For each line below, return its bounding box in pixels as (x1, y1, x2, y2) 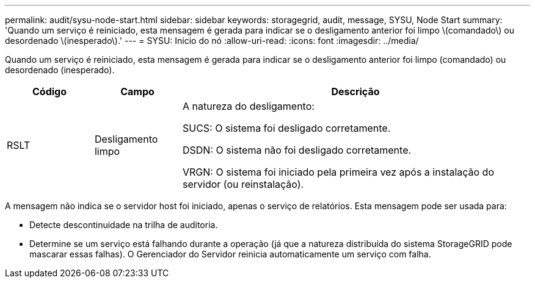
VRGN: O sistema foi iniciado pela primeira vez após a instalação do (182, 166, 494, 178)
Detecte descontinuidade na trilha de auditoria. (29, 220, 218, 230)
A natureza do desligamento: (182, 100, 315, 112)
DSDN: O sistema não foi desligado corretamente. (182, 144, 412, 156)
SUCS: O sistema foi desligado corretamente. (182, 122, 391, 134)
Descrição (331, 85, 380, 98)
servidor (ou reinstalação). (182, 178, 304, 190)
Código (32, 85, 67, 98)
